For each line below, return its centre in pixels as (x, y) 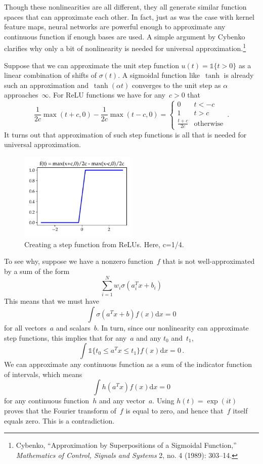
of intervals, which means (43, 374)
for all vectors (25, 328)
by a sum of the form (37, 271)
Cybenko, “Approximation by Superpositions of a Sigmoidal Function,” (126, 445)
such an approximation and (46, 85)
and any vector (122, 401)
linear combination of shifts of (50, 75)
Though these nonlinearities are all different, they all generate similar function (125, 7)
